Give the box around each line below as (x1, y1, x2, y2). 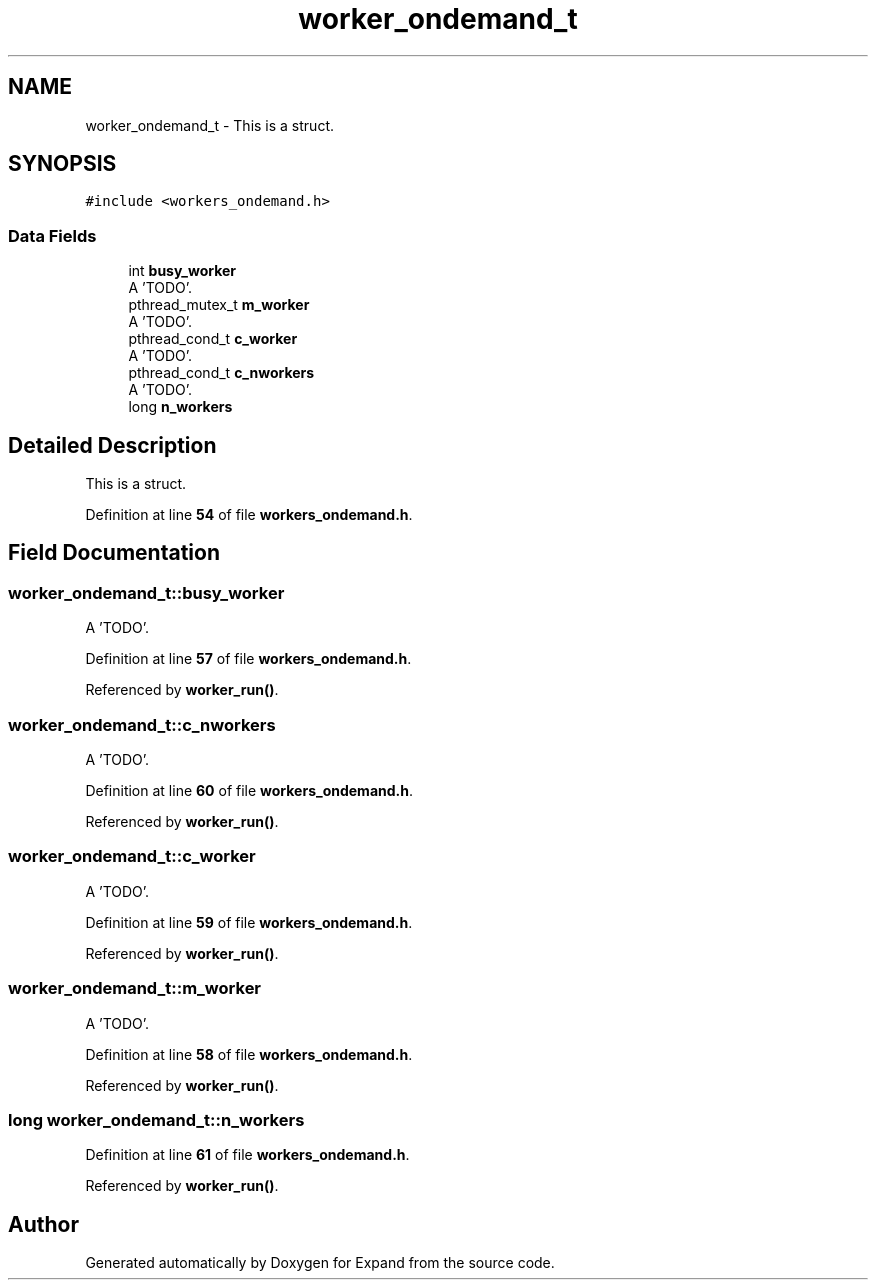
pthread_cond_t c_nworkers (128, 364, 315, 382)
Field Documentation (8, 540, 220, 566)
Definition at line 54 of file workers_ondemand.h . (85, 506, 413, 524)
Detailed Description (8, 432, 217, 458)
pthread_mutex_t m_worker (128, 296, 310, 314)
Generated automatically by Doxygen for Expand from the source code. (85, 1254, 555, 1272)
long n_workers (128, 398, 233, 416)
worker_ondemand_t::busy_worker (8, 582, 285, 603)
